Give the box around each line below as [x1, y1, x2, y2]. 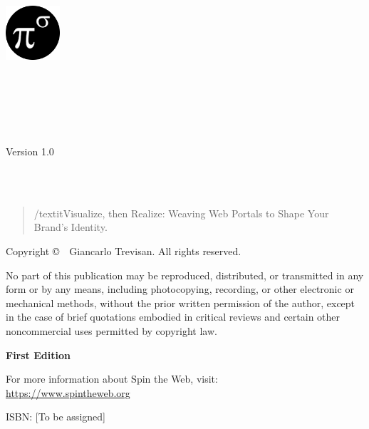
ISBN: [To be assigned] [6, 409, 105, 424]
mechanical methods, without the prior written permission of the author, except [6, 295, 355, 310]
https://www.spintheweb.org [6, 385, 130, 400]
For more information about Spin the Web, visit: [6, 371, 218, 386]
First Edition [6, 347, 71, 362]
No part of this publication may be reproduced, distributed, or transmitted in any [6, 267, 364, 282]
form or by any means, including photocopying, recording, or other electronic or [6, 281, 354, 296]
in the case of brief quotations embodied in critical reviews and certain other [6, 309, 341, 324]
